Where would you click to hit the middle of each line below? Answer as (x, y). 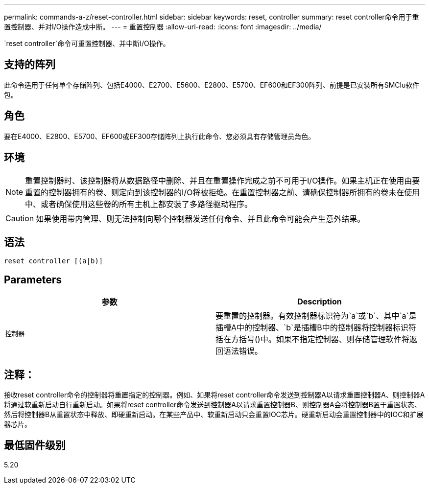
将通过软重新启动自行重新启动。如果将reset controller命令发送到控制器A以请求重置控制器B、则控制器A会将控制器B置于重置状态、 (213, 405)
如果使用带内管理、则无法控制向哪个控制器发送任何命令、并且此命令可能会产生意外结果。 (201, 219)
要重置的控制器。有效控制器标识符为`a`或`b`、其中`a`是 (316, 316)
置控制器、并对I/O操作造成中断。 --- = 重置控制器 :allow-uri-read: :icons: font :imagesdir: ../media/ (163, 27)
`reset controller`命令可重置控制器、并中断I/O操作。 (87, 43)
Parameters (33, 279)
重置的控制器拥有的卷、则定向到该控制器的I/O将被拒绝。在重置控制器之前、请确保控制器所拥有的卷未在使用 (223, 192)
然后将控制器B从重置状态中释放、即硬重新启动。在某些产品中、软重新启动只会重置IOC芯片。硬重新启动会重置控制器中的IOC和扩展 (214, 415)
